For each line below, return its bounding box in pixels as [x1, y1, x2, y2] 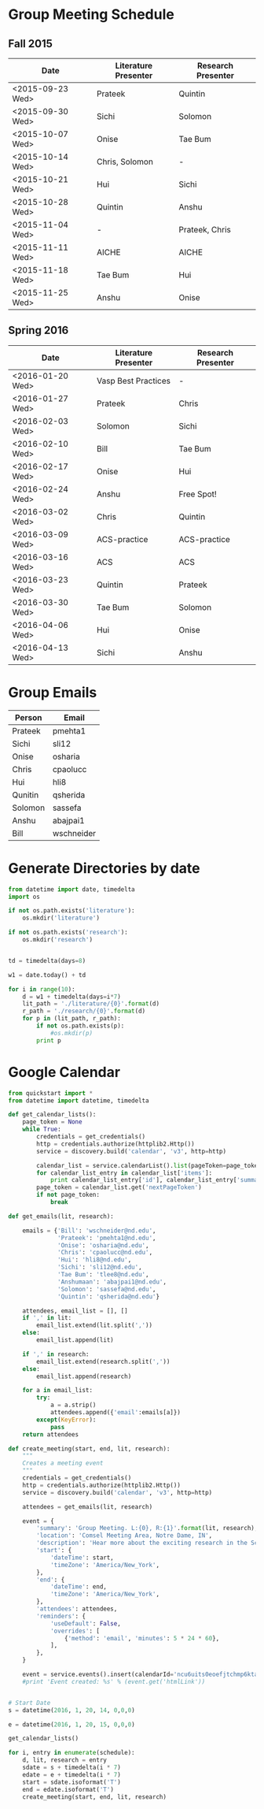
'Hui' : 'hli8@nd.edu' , [57, 1256, 132, 1264]
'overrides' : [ [49, 1627, 101, 1635]
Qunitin [12, 789, 39, 800]
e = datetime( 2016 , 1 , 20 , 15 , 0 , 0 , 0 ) [8, 1720, 135, 1729]
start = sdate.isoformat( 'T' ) [22, 1778, 122, 1786]
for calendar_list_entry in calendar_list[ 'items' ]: [36, 1168, 213, 1177]
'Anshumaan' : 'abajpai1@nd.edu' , [57, 1278, 167, 1286]
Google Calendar [8, 1063, 120, 1081]
